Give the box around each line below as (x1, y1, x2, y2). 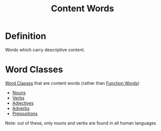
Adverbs (12, 105, 30, 111)
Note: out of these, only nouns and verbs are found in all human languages (5, 120, 156, 126)
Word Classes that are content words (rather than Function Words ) (5, 80, 140, 86)
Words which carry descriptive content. (5, 47, 85, 52)
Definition (5, 30, 47, 42)
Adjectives (12, 100, 34, 106)
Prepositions (12, 110, 38, 116)
